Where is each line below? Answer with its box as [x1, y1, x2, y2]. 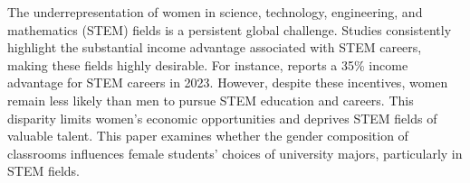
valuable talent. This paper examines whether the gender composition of [7, 126, 408, 145]
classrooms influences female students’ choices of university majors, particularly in [7, 143, 463, 162]
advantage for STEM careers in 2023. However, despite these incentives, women [7, 73, 448, 92]
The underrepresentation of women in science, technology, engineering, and [7, 3, 423, 21]
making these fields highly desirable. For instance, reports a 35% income [7, 55, 408, 74]
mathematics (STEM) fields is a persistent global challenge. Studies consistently [7, 20, 452, 39]
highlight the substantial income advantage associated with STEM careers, [7, 38, 422, 57]
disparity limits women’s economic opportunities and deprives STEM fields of [7, 108, 437, 127]
